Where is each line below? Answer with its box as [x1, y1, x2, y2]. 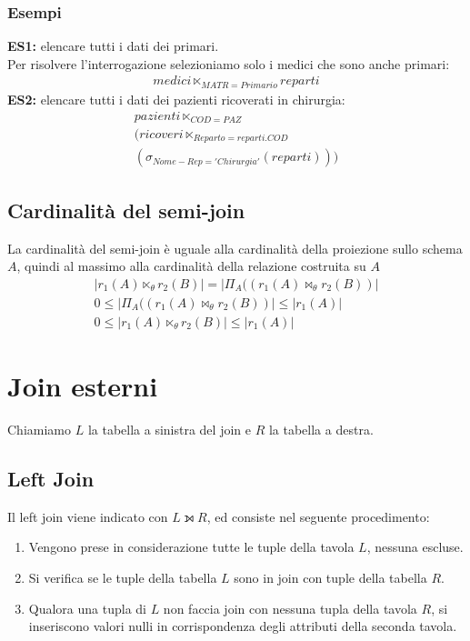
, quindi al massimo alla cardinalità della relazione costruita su [16, 256, 366, 275]
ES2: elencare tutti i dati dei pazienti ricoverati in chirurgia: [7, 89, 345, 108]
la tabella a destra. [268, 420, 374, 439]
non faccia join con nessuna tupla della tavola [163, 598, 417, 617]
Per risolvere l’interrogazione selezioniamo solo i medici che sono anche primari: [7, 54, 450, 73]
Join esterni [7, 367, 158, 405]
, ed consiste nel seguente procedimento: [206, 506, 430, 526]
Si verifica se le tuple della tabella [28, 568, 217, 587]
